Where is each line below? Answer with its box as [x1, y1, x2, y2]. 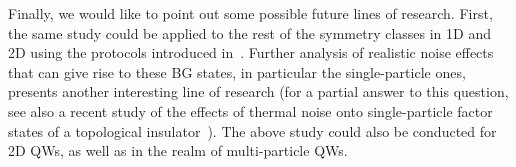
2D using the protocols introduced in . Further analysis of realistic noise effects [8, 42, 494, 63]
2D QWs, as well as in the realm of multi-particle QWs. [8, 140, 348, 161]
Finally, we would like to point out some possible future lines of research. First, [8, 3, 493, 23]
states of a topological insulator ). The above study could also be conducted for [8, 120, 497, 141]
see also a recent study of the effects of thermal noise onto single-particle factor [8, 100, 493, 121]
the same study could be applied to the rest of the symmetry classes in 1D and [8, 22, 491, 43]
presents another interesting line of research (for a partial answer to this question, [8, 81, 509, 102]
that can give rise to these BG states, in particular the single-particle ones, [8, 61, 466, 82]
